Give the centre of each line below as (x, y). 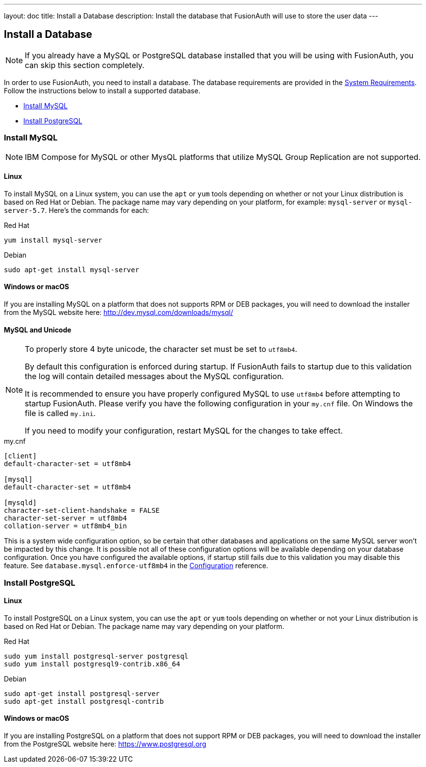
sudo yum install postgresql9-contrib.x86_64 (92, 664)
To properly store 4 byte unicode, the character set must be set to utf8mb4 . (161, 349)
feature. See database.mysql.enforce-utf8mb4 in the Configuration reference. (136, 566)
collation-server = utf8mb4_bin (65, 526)
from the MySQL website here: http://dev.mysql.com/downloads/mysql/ (119, 313)
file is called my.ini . (60, 413)
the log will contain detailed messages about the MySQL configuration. (154, 376)
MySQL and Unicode (38, 330)
